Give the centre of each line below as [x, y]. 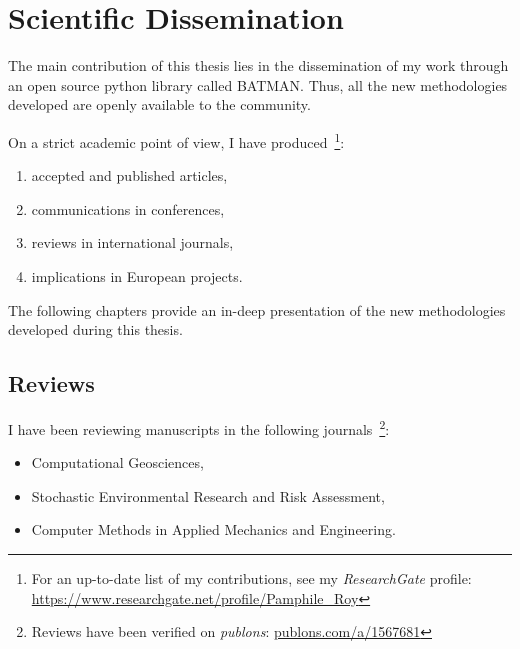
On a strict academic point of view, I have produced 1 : [176, 140]
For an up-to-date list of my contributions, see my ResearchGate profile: [251, 577]
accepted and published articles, [129, 175]
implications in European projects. [137, 275]
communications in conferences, [128, 208]
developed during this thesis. [95, 329]
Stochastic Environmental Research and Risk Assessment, [208, 495]
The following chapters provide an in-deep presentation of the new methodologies [257, 309]
